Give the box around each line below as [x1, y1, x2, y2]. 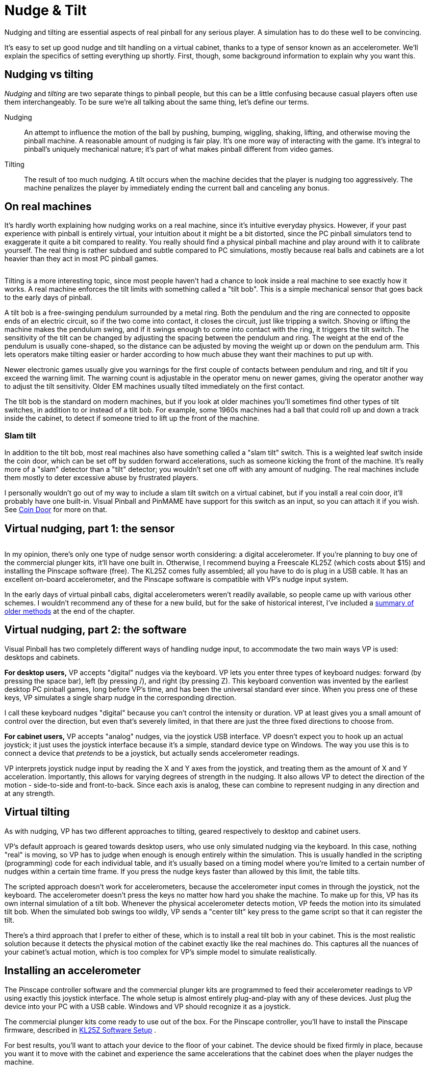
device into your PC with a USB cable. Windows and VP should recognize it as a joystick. [4, 1002, 291, 1011]
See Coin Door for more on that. [4, 505, 107, 514]
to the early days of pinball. [4, 293, 93, 302]
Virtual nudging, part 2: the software [4, 624, 187, 636]
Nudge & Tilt [4, 2, 87, 19]
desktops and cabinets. [4, 653, 80, 661]
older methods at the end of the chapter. [4, 607, 135, 616]
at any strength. [4, 789, 55, 797]
